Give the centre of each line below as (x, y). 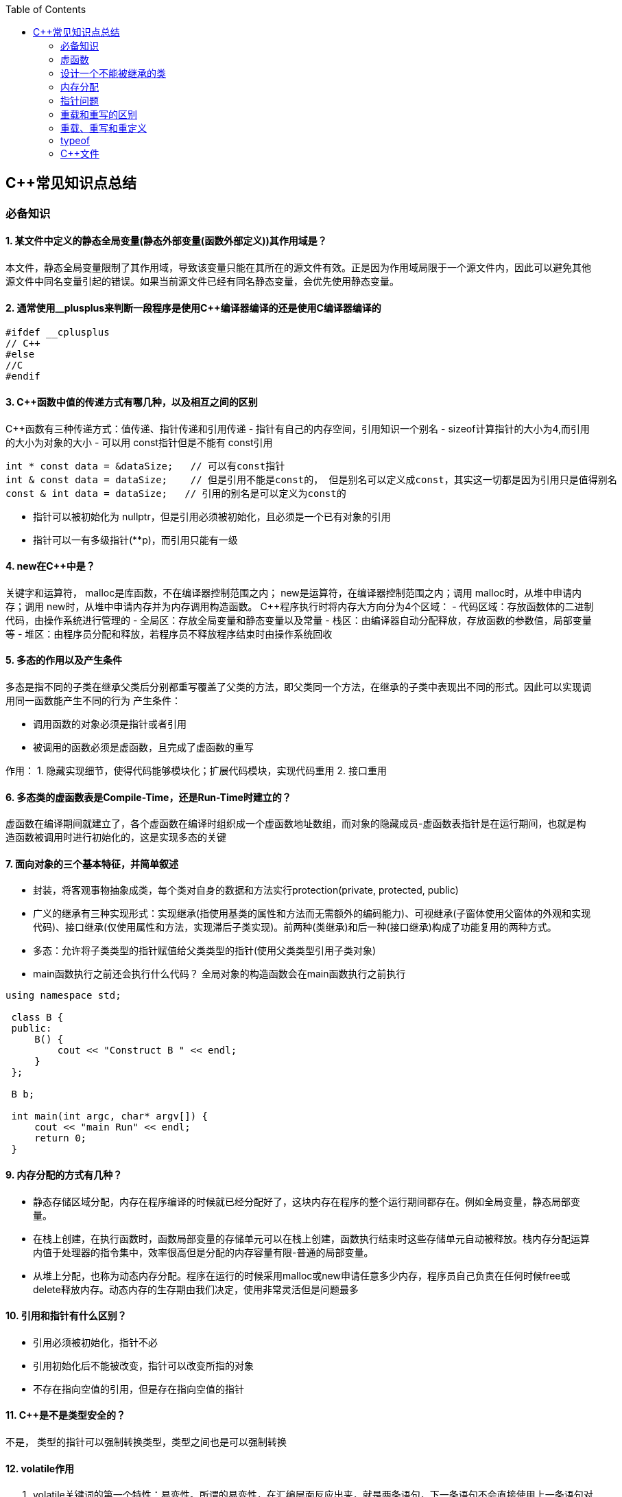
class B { (37, 1018)
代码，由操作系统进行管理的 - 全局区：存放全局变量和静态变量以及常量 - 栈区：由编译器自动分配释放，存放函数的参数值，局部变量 (299, 620)
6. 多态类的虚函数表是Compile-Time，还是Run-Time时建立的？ (148, 797)
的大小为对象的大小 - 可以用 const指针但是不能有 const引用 (139, 442)
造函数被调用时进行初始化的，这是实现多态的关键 (116, 837)
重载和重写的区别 (99, 114)
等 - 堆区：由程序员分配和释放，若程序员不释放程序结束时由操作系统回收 (169, 634)
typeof (75, 140)
